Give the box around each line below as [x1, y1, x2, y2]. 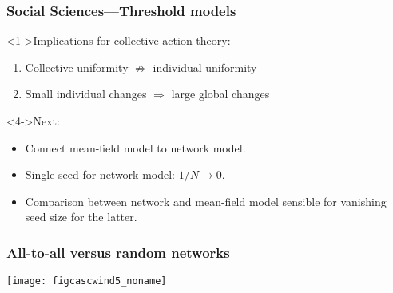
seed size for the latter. [25, 208, 137, 225]
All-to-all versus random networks [6, 242, 230, 262]
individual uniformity [153, 58, 257, 75]
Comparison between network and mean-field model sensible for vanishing [25, 192, 387, 209]
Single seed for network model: [25, 166, 176, 183]
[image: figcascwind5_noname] [6, 275, 167, 287]
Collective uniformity [25, 58, 129, 75]
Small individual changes [25, 85, 147, 102]
